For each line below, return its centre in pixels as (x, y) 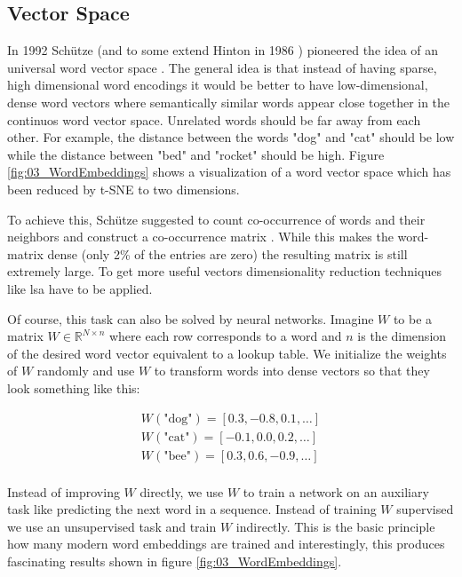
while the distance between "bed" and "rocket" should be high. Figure (196, 154)
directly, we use (182, 491)
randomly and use (86, 371)
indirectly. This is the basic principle (335, 526)
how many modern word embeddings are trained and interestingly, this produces (226, 544)
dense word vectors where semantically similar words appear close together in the (229, 102)
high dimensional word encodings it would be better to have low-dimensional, (218, 85)
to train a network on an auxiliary (336, 491)
